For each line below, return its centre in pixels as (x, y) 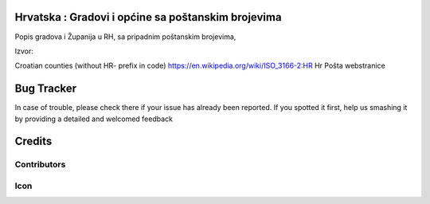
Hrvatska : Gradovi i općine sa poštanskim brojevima (148, 17)
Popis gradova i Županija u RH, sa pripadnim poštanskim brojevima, (125, 37)
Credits (33, 141)
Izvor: (24, 51)
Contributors (40, 165)
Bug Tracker (46, 89)
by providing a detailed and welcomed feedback (94, 119)
